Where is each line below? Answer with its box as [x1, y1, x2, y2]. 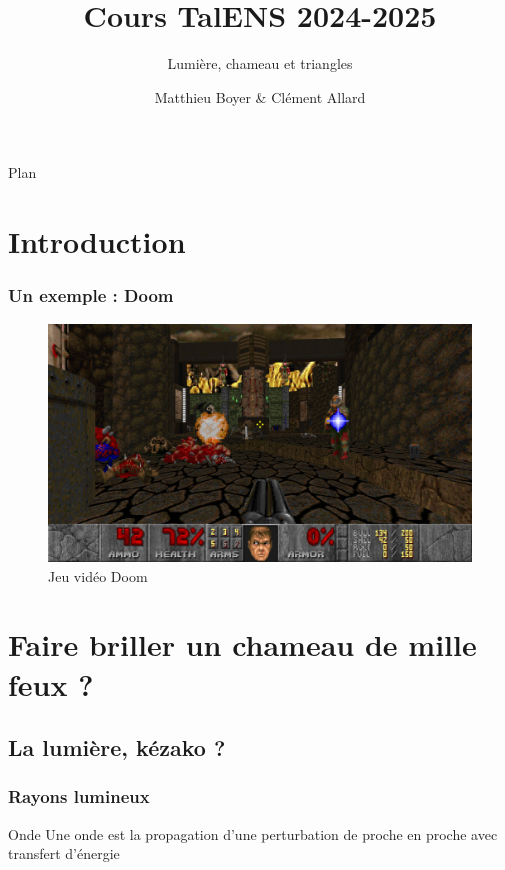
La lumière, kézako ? [8, 732, 226, 763]
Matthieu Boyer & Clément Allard [154, 86, 366, 107]
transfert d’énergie [8, 843, 120, 864]
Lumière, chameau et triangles [167, 53, 353, 74]
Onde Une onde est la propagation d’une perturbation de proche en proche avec [8, 823, 498, 844]
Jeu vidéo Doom [48, 565, 148, 586]
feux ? [8, 663, 94, 704]
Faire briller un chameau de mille [8, 624, 477, 665]
